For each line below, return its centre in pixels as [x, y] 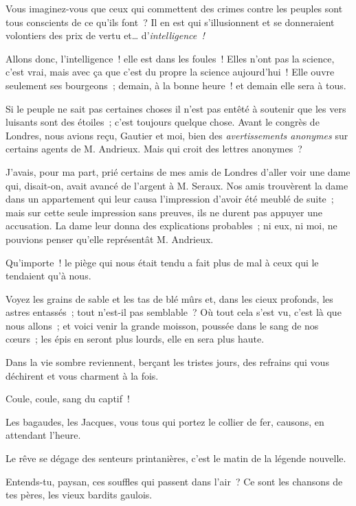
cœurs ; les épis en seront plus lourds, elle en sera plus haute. [135, 339]
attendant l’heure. [43, 435]
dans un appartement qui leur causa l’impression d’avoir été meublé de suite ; [170, 199]
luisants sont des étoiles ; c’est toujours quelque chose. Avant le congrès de [163, 122]
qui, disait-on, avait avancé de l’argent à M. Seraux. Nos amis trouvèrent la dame [177, 185]
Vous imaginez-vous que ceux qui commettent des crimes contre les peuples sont [174, 8]
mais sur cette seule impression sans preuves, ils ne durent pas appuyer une [164, 212]
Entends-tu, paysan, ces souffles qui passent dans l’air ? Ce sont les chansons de [174, 481]
